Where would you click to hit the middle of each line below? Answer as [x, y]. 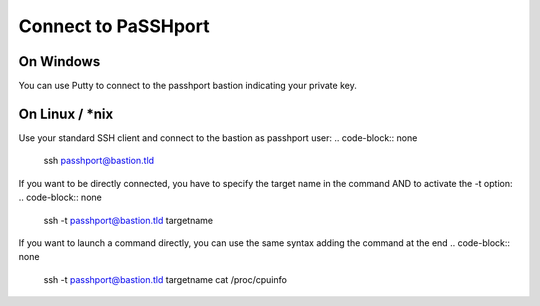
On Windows [59, 61]
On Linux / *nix [66, 113]
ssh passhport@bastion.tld [99, 161]
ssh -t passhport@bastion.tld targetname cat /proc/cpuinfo [165, 279]
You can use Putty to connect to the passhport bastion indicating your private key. [187, 86]
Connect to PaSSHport [114, 26]
